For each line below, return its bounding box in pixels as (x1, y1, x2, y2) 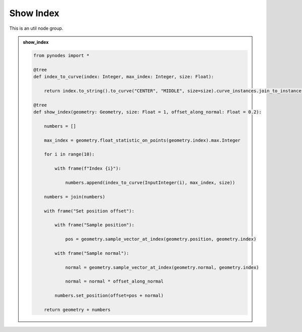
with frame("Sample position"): (54, 222, 134, 228)
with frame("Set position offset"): (44, 208, 134, 214)
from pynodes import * (33, 52, 90, 58)
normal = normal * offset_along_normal (65, 279, 164, 285)
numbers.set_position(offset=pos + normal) (54, 293, 164, 299)
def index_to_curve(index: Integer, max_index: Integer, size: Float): (33, 74, 214, 80)
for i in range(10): (44, 151, 95, 157)
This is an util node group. (9, 25, 63, 31)
